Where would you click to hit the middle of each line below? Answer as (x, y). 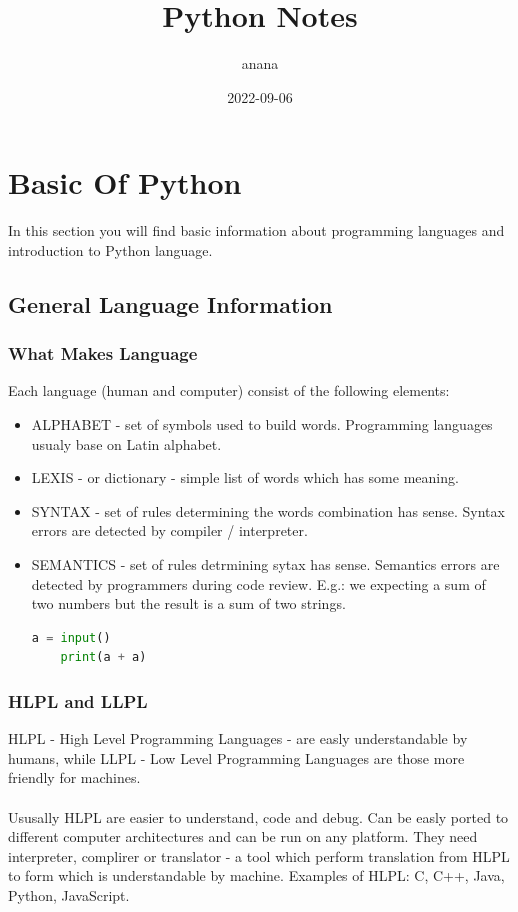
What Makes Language (103, 353)
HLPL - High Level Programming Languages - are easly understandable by (238, 738)
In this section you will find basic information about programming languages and (256, 230)
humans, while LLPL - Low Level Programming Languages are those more (236, 757)
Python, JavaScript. (69, 894)
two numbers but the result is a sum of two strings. (188, 603)
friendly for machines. (74, 777)
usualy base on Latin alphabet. (126, 443)
